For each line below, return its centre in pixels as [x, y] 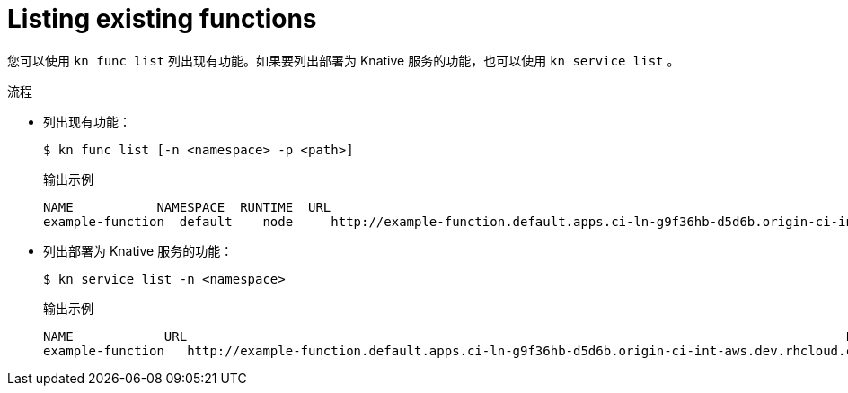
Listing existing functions [162, 19]
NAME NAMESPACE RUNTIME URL [187, 207]
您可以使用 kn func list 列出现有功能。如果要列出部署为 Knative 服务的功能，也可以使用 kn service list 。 [344, 60]
